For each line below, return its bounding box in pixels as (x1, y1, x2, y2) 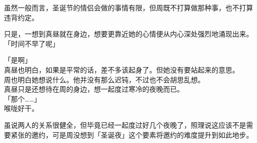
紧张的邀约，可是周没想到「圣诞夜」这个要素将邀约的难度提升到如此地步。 (10, 129, 253, 140)
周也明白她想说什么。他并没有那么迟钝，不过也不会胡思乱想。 (4, 74, 205, 84)
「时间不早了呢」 (4, 38, 59, 48)
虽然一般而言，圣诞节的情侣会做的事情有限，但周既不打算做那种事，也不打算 (4, 2, 253, 12)
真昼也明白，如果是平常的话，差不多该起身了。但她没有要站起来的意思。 (4, 64, 239, 74)
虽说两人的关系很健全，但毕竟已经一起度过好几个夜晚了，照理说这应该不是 (4, 119, 246, 130)
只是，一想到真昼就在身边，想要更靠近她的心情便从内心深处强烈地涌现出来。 (4, 29, 253, 39)
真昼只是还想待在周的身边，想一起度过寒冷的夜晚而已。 (4, 84, 184, 94)
